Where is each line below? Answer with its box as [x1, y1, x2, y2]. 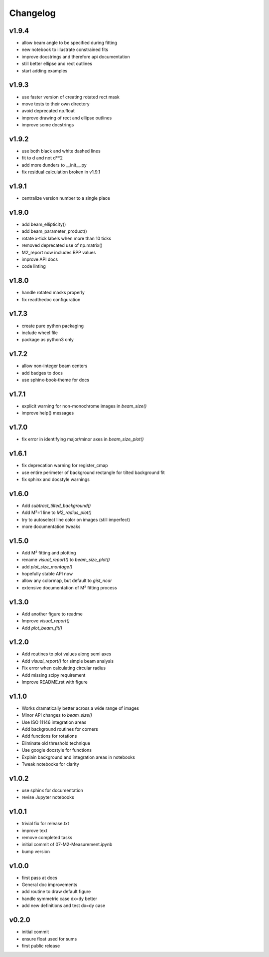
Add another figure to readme [21, 611, 83, 617]
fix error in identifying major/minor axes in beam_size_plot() [21, 436, 144, 442]
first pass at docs [21, 875, 57, 881]
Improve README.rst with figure [21, 679, 88, 685]
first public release [21, 943, 60, 949]
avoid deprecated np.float [21, 108, 75, 114]
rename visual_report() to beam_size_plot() [21, 557, 110, 563]
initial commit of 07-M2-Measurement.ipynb [21, 842, 113, 848]
